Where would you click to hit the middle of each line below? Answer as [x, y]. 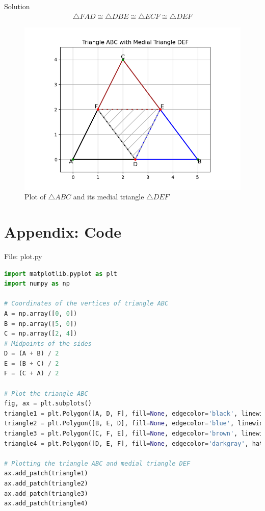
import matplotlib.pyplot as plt [61, 274]
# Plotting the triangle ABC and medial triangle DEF [97, 463]
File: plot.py [23, 256]
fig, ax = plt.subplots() [48, 404]
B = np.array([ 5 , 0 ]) [41, 324]
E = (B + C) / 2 [32, 363]
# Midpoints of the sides [48, 343]
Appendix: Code [63, 232]
